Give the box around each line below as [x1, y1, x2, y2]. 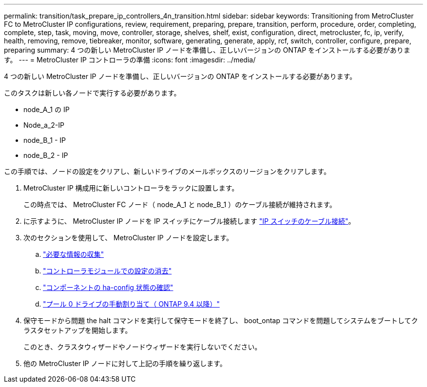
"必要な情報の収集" [43, 250, 104, 258]
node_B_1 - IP [23, 136, 66, 144]
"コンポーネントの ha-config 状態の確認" [43, 283, 174, 291]
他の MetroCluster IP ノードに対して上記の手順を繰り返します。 [23, 359, 227, 368]
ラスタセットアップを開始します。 [23, 326, 132, 334]
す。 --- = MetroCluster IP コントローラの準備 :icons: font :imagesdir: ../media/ [4, 56, 256, 64]
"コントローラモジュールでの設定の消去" [43, 267, 172, 275]
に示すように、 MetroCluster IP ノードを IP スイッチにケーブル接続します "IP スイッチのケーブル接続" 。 [23, 217, 355, 225]
